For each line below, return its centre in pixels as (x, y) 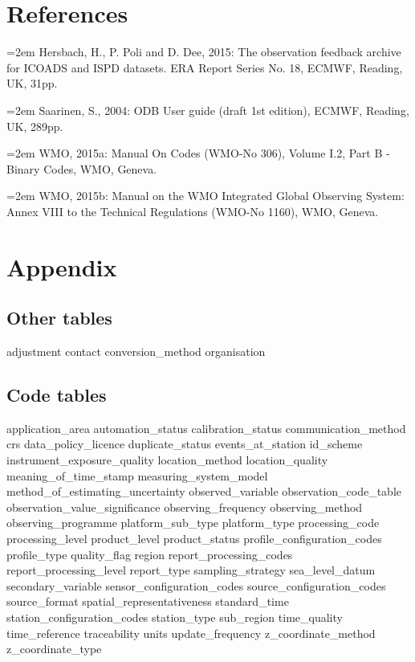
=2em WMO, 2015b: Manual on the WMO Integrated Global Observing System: (205, 196)
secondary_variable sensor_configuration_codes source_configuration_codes (196, 585)
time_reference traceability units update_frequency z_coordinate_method (191, 633)
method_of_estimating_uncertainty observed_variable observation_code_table (204, 491)
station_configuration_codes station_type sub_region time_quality (175, 617)
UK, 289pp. (35, 126)
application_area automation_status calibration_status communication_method (206, 428)
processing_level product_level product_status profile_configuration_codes (194, 538)
